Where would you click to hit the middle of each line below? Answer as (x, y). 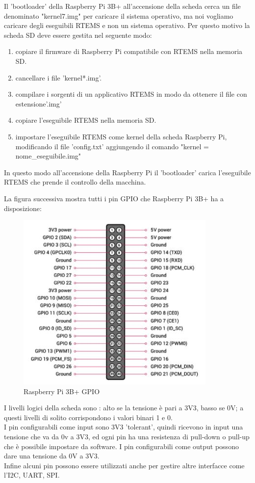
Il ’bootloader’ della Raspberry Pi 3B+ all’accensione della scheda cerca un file (122, 6)
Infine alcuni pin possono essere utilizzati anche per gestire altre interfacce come (124, 465)
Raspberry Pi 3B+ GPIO (62, 391)
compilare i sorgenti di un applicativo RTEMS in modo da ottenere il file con (131, 94)
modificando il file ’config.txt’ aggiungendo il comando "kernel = (112, 146)
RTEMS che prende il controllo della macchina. (75, 182)
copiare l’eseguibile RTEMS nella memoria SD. (86, 120)
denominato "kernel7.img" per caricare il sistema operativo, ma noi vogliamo (119, 15)
